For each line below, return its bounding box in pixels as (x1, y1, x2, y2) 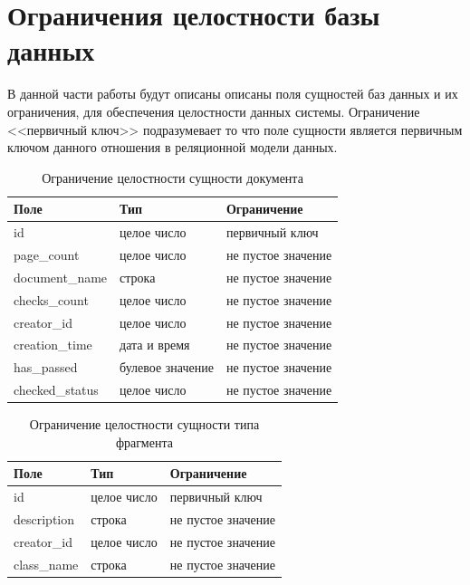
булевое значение (120, 358, 214, 377)
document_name (14, 267, 108, 286)
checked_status (14, 380, 99, 399)
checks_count (14, 290, 89, 309)
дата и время (120, 335, 190, 354)
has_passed (14, 358, 78, 377)
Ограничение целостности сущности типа (29, 415, 260, 434)
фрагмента (116, 432, 173, 451)
